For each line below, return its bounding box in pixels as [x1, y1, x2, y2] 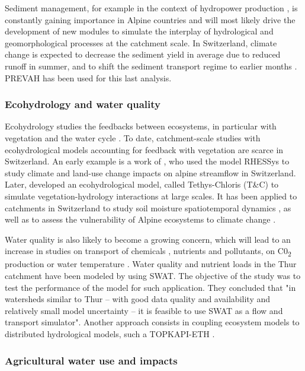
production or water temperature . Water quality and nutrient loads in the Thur [5, 258, 297, 270]
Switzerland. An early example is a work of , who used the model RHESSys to [5, 155, 290, 167]
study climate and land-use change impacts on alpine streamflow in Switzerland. [5, 166, 296, 179]
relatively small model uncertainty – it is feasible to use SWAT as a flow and [5, 304, 283, 316]
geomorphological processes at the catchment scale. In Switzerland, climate [5, 36, 277, 49]
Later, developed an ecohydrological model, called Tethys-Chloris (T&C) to [5, 178, 279, 191]
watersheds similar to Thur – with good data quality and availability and [5, 293, 270, 305]
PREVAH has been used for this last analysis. [5, 71, 172, 84]
